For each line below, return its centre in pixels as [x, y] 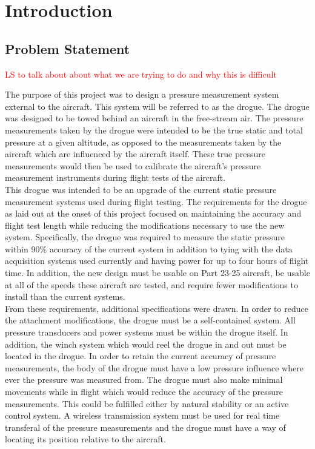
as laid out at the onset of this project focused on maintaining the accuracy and [153, 213]
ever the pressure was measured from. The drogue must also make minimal [144, 380]
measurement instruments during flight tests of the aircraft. [115, 177]
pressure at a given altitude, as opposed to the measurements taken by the [143, 142]
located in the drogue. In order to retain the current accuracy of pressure [141, 356]
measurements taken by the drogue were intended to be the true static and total [154, 130]
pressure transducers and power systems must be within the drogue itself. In [147, 332]
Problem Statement [68, 48]
